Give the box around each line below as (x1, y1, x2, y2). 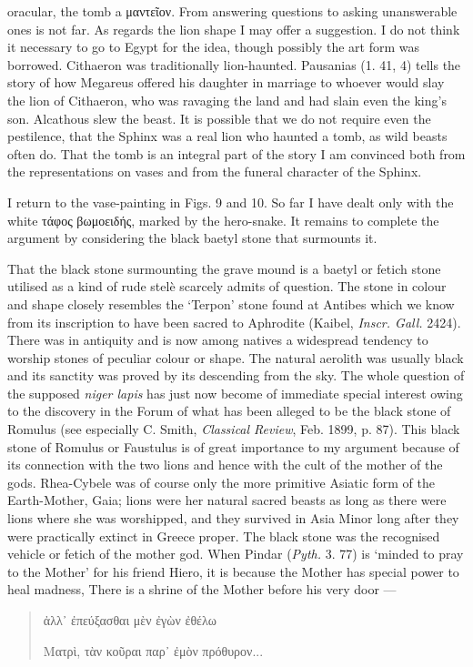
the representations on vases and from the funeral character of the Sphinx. (7, 162, 422, 181)
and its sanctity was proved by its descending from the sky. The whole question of (7, 366, 465, 385)
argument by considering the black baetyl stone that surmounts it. (7, 228, 377, 248)
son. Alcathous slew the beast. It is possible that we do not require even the (7, 108, 431, 127)
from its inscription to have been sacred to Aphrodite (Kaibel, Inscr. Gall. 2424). (7, 312, 461, 331)
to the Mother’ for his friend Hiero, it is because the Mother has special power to (7, 561, 459, 581)
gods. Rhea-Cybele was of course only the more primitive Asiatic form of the (7, 472, 436, 491)
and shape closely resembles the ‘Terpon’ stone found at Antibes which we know (7, 294, 455, 313)
